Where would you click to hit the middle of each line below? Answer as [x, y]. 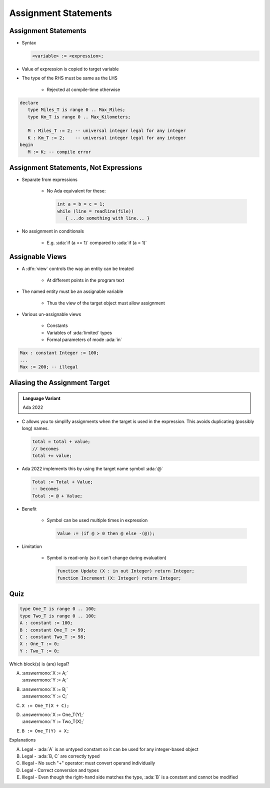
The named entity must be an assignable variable [72, 291]
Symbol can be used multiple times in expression [97, 520]
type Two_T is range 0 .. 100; [58, 616]
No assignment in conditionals [53, 231]
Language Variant [42, 398]
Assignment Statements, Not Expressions [76, 167]
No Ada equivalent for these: [76, 191]
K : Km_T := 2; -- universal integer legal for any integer [107, 138]
